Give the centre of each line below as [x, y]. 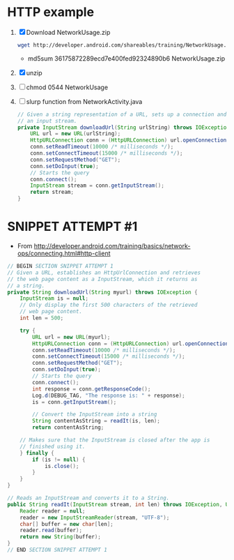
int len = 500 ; [42, 318]
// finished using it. [53, 446]
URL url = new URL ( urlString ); [76, 134]
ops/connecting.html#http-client [64, 253]
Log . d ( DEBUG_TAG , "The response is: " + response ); [109, 395]
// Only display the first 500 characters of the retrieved [109, 305]
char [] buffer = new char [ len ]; [67, 524]
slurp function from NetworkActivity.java [84, 101]
